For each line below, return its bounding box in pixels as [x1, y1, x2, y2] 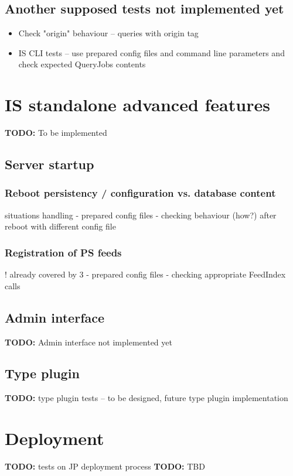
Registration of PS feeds [5, 245, 122, 259]
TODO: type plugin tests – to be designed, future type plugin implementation [5, 392, 288, 404]
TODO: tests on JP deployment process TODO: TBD [5, 460, 205, 472]
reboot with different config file [5, 220, 116, 232]
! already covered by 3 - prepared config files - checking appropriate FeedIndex [5, 268, 286, 280]
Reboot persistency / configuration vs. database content [5, 186, 276, 200]
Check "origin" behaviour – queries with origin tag [18, 27, 199, 39]
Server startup [5, 155, 94, 173]
